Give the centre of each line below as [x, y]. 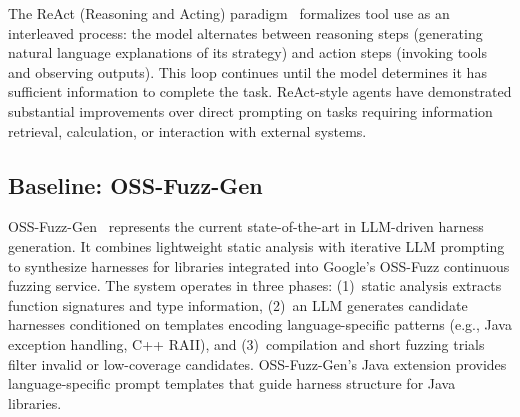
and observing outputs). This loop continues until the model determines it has [247, 71]
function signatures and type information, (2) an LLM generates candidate [238, 304]
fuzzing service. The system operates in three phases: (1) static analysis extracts [255, 285]
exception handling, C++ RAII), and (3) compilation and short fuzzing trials [246, 343]
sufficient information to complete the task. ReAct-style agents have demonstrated [260, 91]
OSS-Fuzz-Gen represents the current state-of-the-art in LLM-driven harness [246, 226]
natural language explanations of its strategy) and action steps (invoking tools [247, 52]
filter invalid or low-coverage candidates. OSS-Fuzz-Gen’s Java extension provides [257, 363]
